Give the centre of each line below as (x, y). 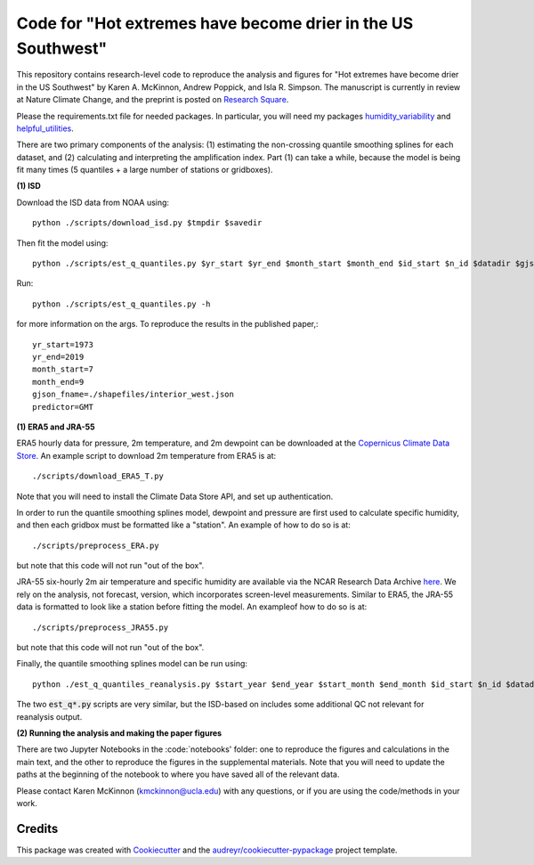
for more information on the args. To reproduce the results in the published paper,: (168, 324)
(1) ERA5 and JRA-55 (56, 427)
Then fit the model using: (62, 243)
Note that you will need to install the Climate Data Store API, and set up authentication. (175, 496)
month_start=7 (63, 369)
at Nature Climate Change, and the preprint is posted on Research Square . (153, 100)
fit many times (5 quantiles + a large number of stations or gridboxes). (145, 170)
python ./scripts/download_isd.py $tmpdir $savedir (147, 223)
